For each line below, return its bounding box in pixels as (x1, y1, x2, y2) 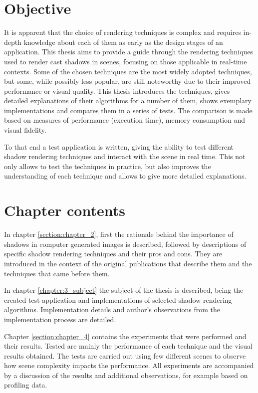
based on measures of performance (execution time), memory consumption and (4, 115, 246, 125)
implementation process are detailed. (4, 314, 116, 324)
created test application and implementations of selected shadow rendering (4, 294, 232, 305)
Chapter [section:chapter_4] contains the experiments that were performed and (4, 331, 247, 341)
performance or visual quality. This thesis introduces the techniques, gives (4, 85, 230, 96)
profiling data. (4, 380, 47, 390)
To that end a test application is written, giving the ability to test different (4, 141, 234, 152)
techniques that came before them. (4, 268, 110, 278)
